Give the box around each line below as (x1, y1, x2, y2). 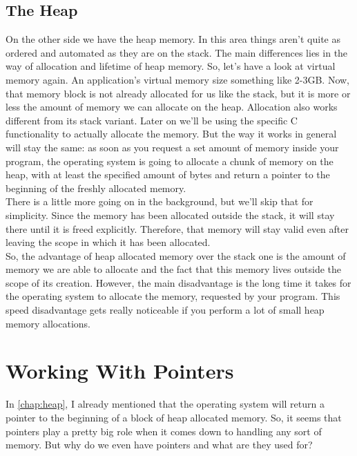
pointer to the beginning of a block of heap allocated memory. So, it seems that (6, 410, 342, 424)
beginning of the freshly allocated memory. (6, 180, 186, 195)
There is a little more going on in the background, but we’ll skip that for (6, 194, 313, 209)
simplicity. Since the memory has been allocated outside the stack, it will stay (6, 207, 335, 222)
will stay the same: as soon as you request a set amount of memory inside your (6, 140, 339, 154)
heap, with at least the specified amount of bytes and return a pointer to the (6, 167, 330, 182)
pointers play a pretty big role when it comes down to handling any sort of (6, 424, 322, 438)
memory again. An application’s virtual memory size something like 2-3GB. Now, (6, 72, 350, 86)
